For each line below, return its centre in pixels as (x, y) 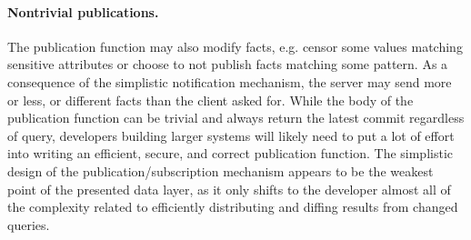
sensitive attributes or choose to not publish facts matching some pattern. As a (228, 64)
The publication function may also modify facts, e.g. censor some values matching (235, 46)
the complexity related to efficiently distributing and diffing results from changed (233, 207)
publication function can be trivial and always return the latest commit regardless (236, 118)
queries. (29, 224)
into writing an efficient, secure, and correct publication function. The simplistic (230, 153)
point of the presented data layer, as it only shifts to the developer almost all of (229, 189)
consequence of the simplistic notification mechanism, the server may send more (230, 81)
